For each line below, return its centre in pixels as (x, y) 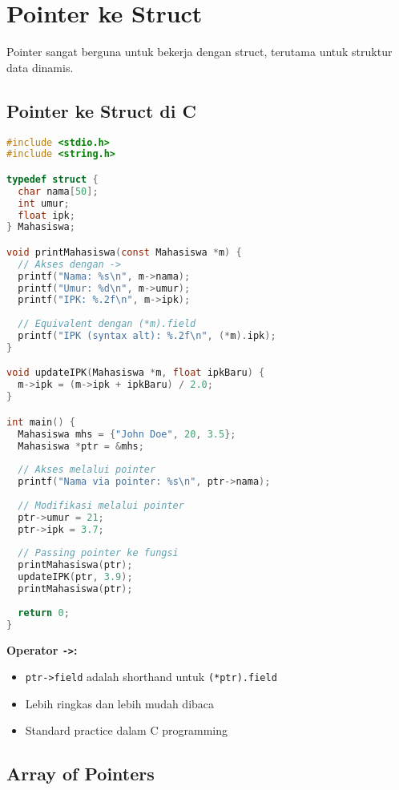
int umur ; (44, 203)
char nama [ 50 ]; (58, 191)
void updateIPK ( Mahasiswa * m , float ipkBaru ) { (136, 373)
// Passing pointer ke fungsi (98, 553)
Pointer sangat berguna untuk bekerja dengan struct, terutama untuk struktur (199, 52)
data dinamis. (40, 67)
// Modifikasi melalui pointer (101, 505)
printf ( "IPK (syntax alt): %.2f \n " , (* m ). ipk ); (147, 336)
